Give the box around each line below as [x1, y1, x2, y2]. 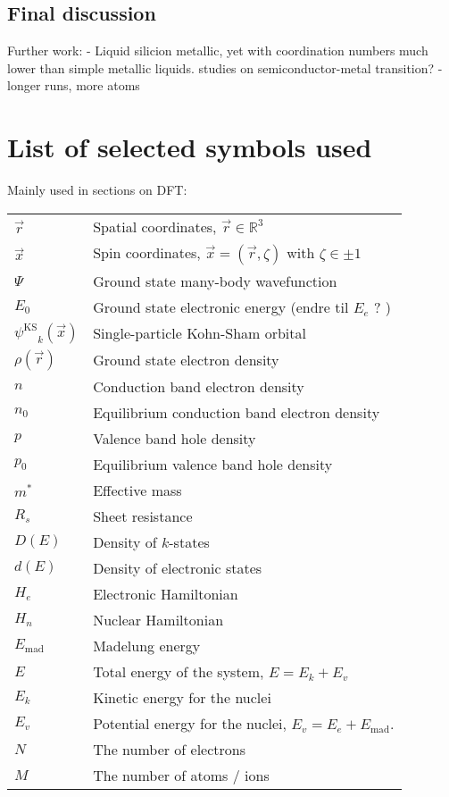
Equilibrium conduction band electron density [93, 401, 380, 423]
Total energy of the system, [93, 660, 264, 682]
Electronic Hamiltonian [93, 583, 238, 604]
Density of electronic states [93, 557, 262, 578]
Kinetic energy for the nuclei [93, 686, 271, 708]
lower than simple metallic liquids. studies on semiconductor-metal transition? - [7, 58, 443, 77]
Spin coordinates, [93, 241, 201, 263]
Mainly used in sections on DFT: [7, 180, 187, 199]
